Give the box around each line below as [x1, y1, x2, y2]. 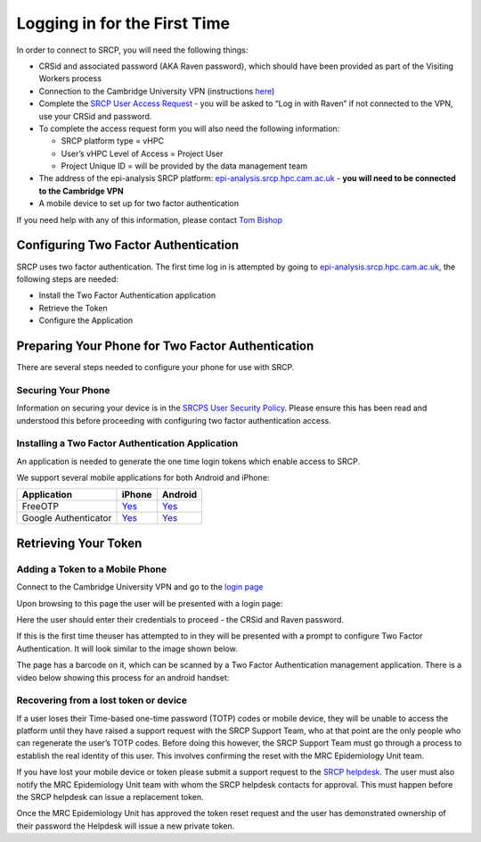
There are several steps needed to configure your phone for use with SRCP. [16, 362, 295, 372]
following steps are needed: [16, 273, 119, 285]
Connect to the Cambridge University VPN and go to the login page [16, 582, 264, 592]
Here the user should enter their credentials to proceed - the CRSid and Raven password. [16, 615, 345, 624]
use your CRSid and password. [38, 111, 152, 121]
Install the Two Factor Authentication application [38, 290, 216, 301]
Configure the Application [38, 315, 134, 326]
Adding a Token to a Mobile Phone [16, 563, 167, 575]
